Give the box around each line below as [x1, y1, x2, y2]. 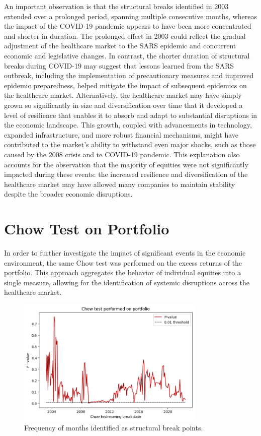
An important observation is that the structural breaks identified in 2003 [4, 1, 229, 11]
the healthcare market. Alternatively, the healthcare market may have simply [4, 90, 242, 100]
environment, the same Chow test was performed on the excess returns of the [4, 257, 242, 268]
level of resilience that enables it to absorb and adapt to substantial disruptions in [4, 109, 257, 120]
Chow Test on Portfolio [4, 218, 169, 239]
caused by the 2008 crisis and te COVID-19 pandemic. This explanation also [4, 149, 240, 159]
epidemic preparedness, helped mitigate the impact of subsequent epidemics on [4, 80, 247, 90]
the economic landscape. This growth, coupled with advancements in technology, [4, 119, 252, 130]
